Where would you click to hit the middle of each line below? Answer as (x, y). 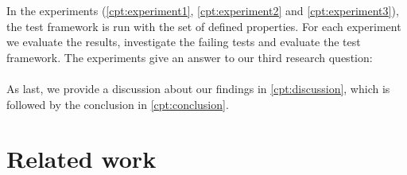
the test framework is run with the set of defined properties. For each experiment (204, 26)
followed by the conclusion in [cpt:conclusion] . (118, 104)
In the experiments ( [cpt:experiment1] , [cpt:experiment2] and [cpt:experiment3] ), (203, 10)
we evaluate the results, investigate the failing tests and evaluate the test (184, 42)
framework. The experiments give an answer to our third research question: (190, 57)
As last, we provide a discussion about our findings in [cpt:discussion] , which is (198, 88)
